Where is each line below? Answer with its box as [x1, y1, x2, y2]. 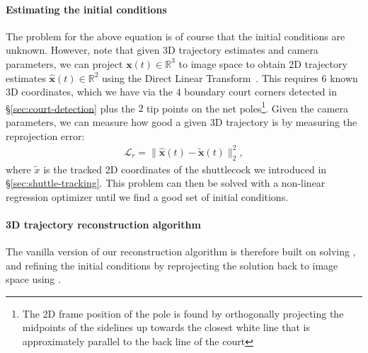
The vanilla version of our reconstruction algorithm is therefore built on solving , [6, 244, 356, 259]
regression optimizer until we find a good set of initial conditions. [6, 189, 289, 204]
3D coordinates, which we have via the [6, 84, 173, 99]
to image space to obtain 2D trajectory [178, 56, 347, 71]
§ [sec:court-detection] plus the [6, 100, 135, 115]
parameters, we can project [6, 56, 123, 71]
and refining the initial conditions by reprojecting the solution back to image [6, 257, 338, 272]
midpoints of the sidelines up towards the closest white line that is [22, 320, 310, 335]
